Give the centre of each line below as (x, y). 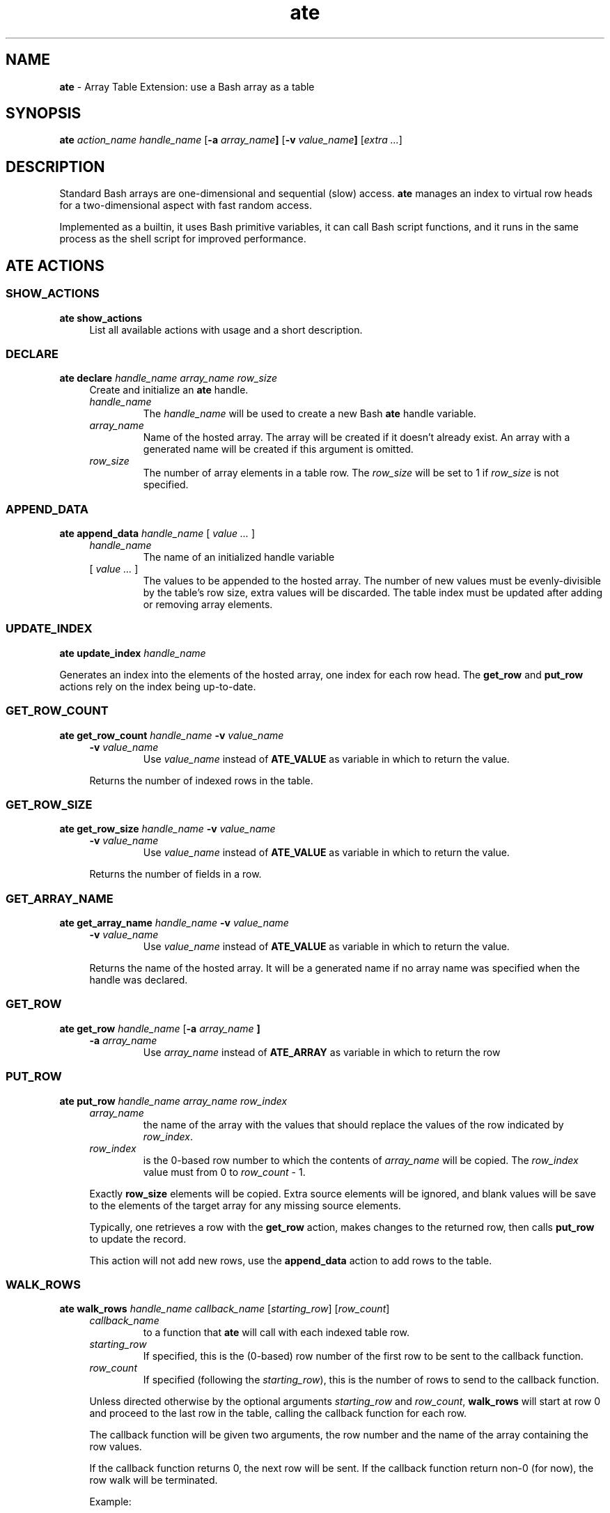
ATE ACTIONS (55, 265)
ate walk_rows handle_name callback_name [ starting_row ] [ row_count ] (225, 1309)
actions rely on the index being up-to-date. (158, 686)
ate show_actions (101, 318)
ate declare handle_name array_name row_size (168, 378)
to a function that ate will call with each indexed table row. (276, 1333)
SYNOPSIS (44, 114)
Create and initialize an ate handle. (169, 390)
